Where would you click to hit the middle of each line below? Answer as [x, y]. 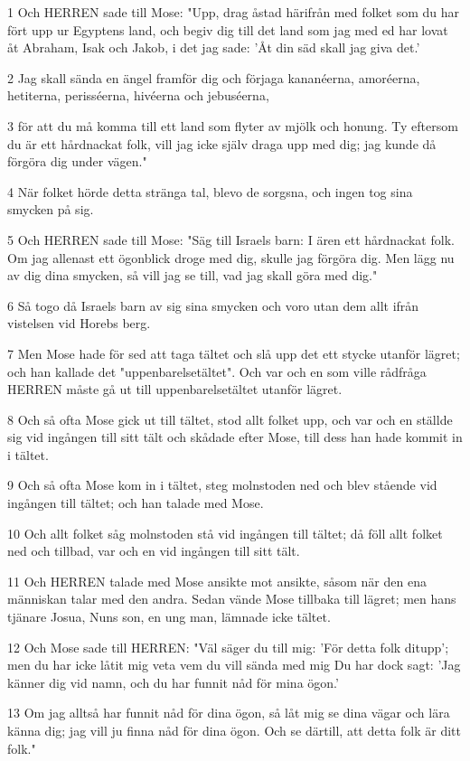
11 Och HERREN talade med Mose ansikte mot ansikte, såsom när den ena [217, 581]
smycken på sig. [51, 209]
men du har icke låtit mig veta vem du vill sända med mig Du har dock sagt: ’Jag [234, 665]
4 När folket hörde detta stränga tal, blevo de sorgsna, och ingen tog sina [210, 191]
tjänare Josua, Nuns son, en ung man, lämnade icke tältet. [169, 617]
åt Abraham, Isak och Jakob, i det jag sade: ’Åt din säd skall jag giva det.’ [214, 47]
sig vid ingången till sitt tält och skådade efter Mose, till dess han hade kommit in [235, 437]
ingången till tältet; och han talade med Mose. [136, 503]
